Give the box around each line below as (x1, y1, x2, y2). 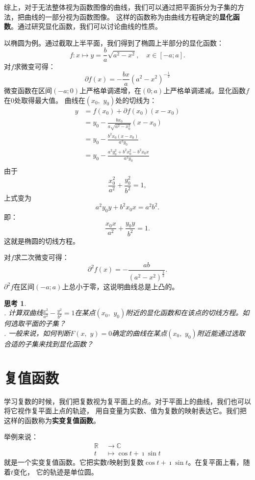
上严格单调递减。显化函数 (163, 85, 246, 96)
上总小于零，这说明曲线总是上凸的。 (62, 281, 179, 292)
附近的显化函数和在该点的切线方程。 (126, 307, 243, 318)
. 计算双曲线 (4, 307, 43, 318)
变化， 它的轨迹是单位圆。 (13, 466, 98, 477)
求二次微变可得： (14, 252, 69, 262)
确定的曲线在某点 (112, 328, 167, 338)
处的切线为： (115, 95, 157, 105)
